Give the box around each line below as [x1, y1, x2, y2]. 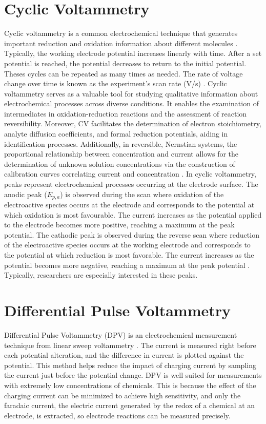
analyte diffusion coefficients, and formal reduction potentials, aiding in [4, 128, 228, 139]
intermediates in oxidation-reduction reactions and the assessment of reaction [4, 108, 247, 119]
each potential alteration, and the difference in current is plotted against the [4, 350, 244, 360]
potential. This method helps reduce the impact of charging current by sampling [4, 359, 256, 370]
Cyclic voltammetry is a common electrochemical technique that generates [4, 28, 238, 38]
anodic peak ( [4, 188, 47, 199]
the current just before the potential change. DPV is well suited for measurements [4, 370, 262, 380]
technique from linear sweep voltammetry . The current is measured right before [4, 339, 256, 350]
